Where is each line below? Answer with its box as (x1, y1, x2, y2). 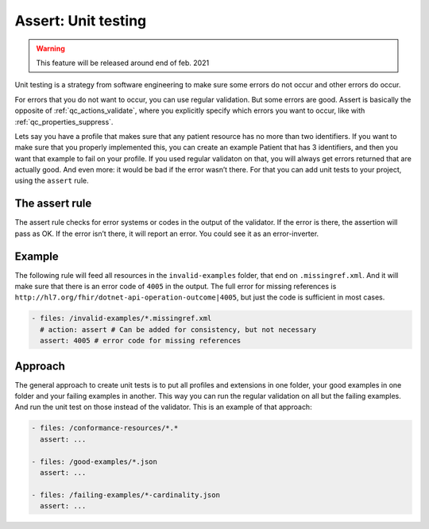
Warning (36, 44, 65, 53)
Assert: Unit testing (14, 12, 147, 29)
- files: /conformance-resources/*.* (31, 423, 179, 433)
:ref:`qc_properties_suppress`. (14, 117, 114, 126)
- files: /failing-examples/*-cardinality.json (31, 490, 220, 500)
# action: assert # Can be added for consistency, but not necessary (40, 325, 317, 334)
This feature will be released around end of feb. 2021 (36, 58, 210, 68)
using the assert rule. (14, 176, 89, 186)
